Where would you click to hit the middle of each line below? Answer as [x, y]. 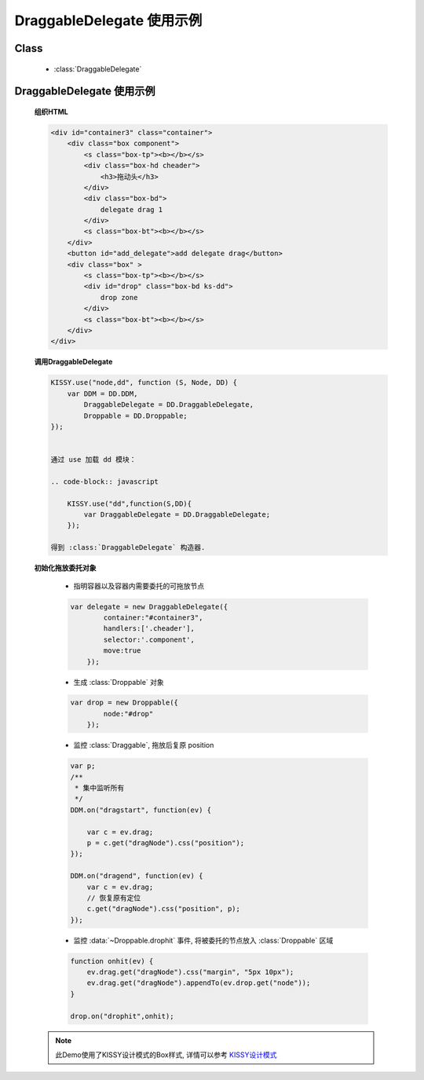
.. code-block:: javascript [104, 481]
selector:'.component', [149, 639]
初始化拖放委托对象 [65, 568]
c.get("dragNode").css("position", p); [164, 909]
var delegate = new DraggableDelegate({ [149, 606]
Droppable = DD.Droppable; [135, 416]
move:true [122, 651]
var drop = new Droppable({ [124, 703]
